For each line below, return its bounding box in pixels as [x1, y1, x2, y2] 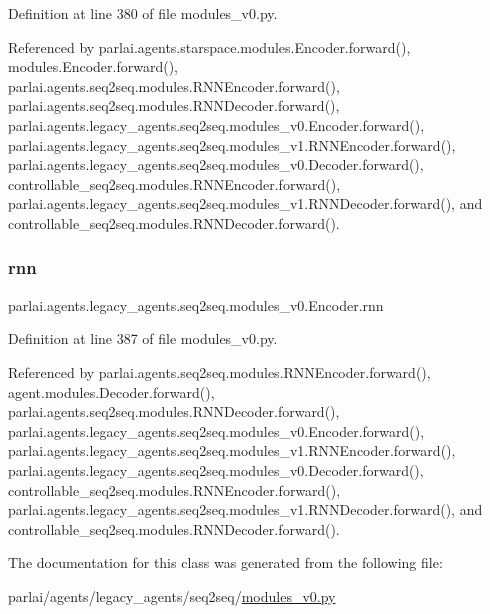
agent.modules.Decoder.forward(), [8, 381, 215, 402]
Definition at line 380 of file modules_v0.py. [8, 3, 278, 23]
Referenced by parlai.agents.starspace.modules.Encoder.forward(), [8, 36, 411, 57]
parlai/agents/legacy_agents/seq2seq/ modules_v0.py [8, 585, 336, 606]
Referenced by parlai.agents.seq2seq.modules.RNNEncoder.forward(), [8, 361, 431, 382]
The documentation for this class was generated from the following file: [8, 552, 443, 573]
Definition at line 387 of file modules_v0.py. [8, 328, 278, 349]
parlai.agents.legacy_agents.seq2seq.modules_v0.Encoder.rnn [8, 294, 384, 315]
